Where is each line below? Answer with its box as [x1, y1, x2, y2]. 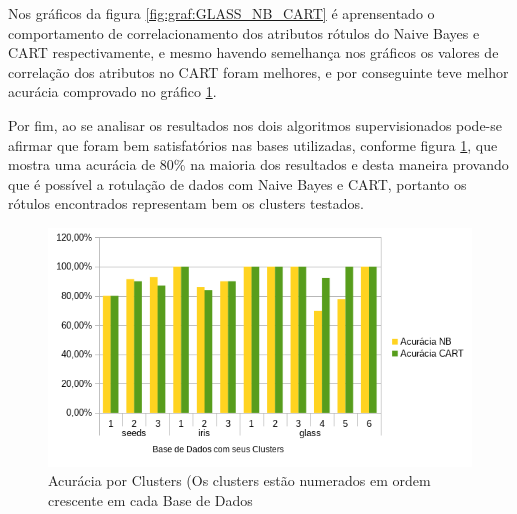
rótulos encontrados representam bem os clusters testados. [8, 193, 364, 214]
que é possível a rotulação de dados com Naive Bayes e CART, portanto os [8, 173, 467, 194]
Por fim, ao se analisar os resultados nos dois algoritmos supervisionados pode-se [8, 114, 503, 135]
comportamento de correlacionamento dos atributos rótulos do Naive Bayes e [8, 22, 480, 43]
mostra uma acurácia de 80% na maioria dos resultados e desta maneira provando [8, 154, 509, 175]
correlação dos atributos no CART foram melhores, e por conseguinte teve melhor [8, 61, 509, 82]
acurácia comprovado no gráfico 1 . [8, 81, 217, 102]
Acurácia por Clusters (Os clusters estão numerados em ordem [48, 470, 431, 491]
